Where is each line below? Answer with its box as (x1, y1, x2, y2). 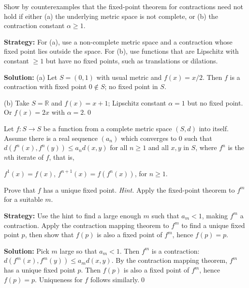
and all (148, 142, 169, 152)
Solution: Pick (4, 245, 49, 256)
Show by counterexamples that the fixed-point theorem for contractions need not (4, 1, 243, 11)
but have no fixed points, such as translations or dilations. (45, 55, 218, 65)
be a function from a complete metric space (43, 123, 172, 133)
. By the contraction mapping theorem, (111, 255, 228, 265)
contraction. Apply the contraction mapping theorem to (4, 220, 169, 230)
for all (110, 142, 128, 152)
